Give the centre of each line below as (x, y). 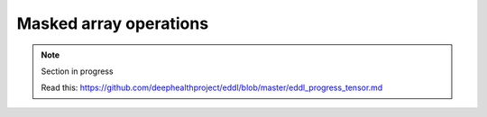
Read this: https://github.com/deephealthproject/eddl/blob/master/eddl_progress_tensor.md (212, 88)
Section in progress (77, 71)
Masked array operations (113, 23)
